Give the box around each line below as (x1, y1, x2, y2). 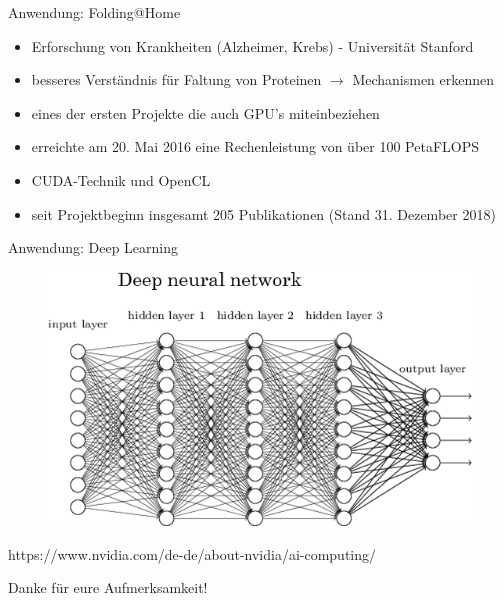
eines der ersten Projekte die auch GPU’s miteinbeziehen (31, 102, 380, 123)
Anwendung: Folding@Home (8, 2, 181, 22)
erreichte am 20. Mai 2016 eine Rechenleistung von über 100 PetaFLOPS (31, 136, 479, 157)
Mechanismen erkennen (352, 69, 495, 90)
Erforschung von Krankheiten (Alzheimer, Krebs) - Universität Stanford (31, 35, 474, 56)
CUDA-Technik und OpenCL (31, 169, 211, 190)
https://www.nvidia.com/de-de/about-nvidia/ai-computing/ (8, 543, 377, 564)
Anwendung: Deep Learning (8, 237, 179, 258)
